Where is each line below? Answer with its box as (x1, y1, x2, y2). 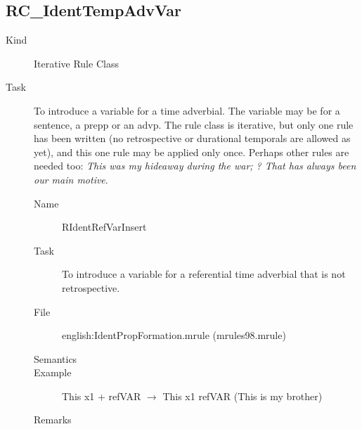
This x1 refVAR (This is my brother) (162, 388, 323, 403)
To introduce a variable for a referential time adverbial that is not (62, 267, 346, 281)
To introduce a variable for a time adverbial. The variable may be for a (34, 103, 340, 117)
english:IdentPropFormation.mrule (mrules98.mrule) (62, 328, 286, 342)
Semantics (34, 351, 77, 366)
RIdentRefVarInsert (62, 219, 147, 234)
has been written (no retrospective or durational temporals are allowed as (34, 131, 351, 146)
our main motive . (34, 172, 108, 186)
